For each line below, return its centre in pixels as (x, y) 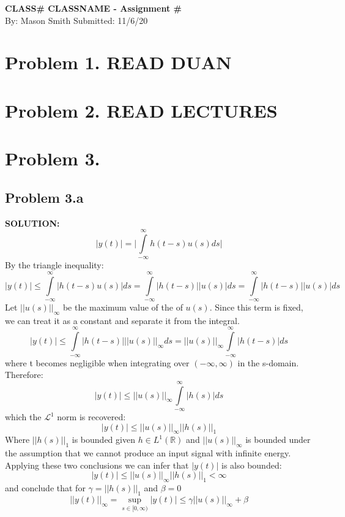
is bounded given (103, 440)
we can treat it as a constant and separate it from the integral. (122, 320)
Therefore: (24, 375)
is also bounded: (252, 465)
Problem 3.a (44, 197)
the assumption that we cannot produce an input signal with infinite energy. (148, 453)
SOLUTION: (32, 223)
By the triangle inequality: (54, 265)
